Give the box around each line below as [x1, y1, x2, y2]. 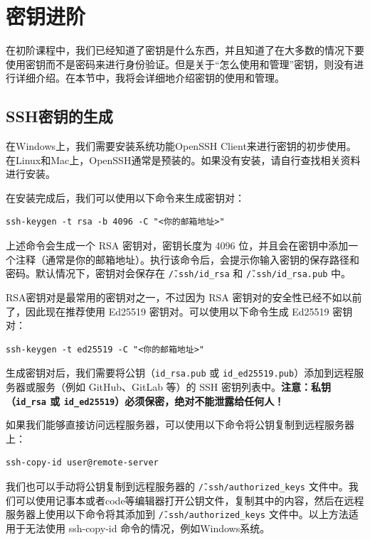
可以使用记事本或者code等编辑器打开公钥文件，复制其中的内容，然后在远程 [15, 492, 364, 507]
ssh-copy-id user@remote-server [6, 458, 159, 468]
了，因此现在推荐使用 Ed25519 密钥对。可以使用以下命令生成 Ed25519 [6, 303, 329, 318]
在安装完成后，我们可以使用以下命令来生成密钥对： [6, 190, 245, 205]
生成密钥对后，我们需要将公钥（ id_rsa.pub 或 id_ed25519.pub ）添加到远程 [6, 365, 354, 380]
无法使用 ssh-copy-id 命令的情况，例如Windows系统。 [25, 520, 270, 535]
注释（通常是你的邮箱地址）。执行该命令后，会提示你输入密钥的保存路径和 [15, 252, 359, 266]
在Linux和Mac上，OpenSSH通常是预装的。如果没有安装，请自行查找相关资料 [6, 152, 361, 167]
